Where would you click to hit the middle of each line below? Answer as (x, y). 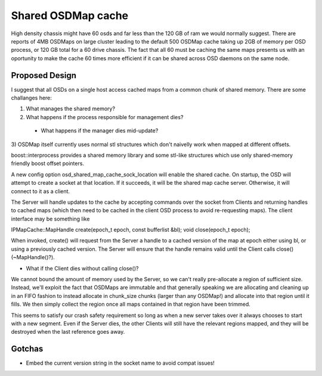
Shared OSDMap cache (70, 15)
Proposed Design (44, 75)
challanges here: (31, 98)
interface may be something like (50, 219)
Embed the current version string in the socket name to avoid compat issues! (120, 363)
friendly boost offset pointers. (48, 163)
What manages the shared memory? (71, 109)
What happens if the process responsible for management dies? (105, 117)
